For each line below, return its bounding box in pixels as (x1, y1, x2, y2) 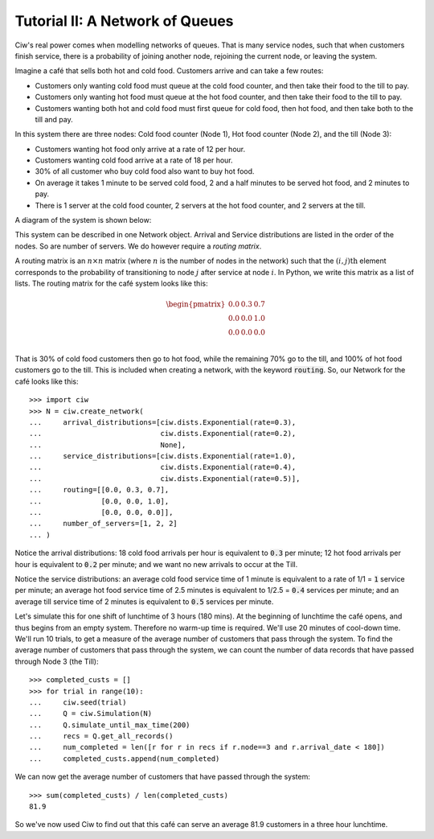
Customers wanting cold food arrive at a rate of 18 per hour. (35, 155, 233, 165)
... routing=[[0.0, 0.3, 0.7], (29, 485, 170, 495)
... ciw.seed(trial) (29, 697, 127, 707)
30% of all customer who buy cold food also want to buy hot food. (35, 167, 255, 176)
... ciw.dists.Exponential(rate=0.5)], (29, 474, 301, 483)
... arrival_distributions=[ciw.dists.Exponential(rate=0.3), (29, 417, 297, 426)
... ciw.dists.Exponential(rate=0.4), (29, 463, 297, 472)
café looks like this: (14, 376, 79, 386)
